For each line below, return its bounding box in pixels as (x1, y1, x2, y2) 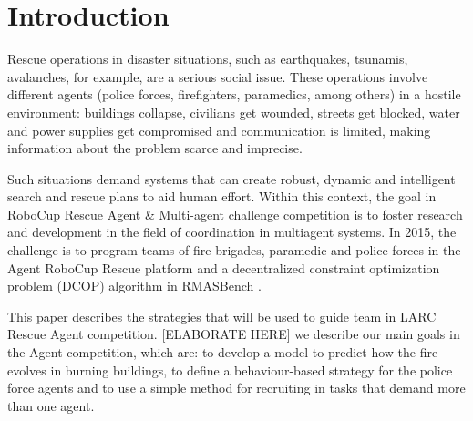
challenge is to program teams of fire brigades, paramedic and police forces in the (7, 241, 461, 260)
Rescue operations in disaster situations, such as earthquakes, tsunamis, (7, 49, 408, 68)
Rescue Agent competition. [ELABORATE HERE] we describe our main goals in (7, 324, 460, 344)
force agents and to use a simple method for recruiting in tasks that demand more (7, 378, 466, 397)
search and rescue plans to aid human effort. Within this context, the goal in (7, 187, 437, 206)
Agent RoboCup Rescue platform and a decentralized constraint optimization (7, 258, 440, 277)
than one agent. (7, 395, 95, 415)
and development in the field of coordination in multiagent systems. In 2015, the (7, 222, 457, 241)
